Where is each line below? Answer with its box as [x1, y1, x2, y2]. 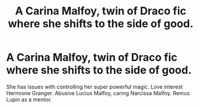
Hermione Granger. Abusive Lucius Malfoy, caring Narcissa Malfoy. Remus [6, 89, 190, 96]
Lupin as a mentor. [6, 96, 52, 103]
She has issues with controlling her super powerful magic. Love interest [6, 83, 183, 90]
